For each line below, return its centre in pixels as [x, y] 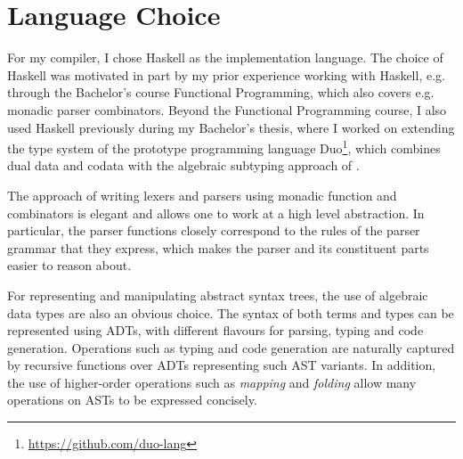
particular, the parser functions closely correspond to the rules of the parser [214, 230]
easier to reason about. [69, 265]
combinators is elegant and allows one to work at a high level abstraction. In [216, 213]
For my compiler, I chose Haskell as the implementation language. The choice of [225, 57]
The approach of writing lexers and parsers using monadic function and [202, 195]
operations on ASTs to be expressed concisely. [132, 400]
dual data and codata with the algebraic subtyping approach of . [183, 165]
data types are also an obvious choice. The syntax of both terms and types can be [231, 312]
